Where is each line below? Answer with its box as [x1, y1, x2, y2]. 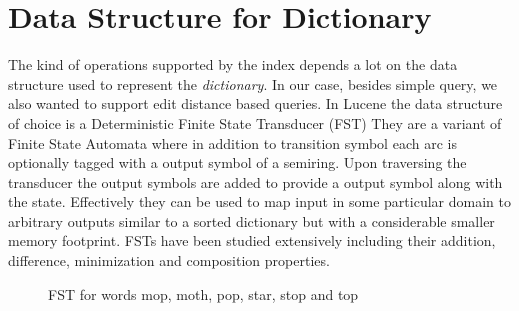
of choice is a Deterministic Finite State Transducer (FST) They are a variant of [8, 112, 502, 133]
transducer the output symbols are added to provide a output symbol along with [8, 171, 503, 192]
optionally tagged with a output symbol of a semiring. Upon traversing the [8, 152, 467, 173]
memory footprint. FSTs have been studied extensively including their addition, [8, 230, 496, 251]
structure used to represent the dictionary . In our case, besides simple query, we [8, 73, 498, 94]
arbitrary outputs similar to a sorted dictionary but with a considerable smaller [8, 210, 495, 231]
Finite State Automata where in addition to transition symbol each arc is [8, 132, 457, 153]
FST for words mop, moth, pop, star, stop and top [48, 283, 359, 304]
